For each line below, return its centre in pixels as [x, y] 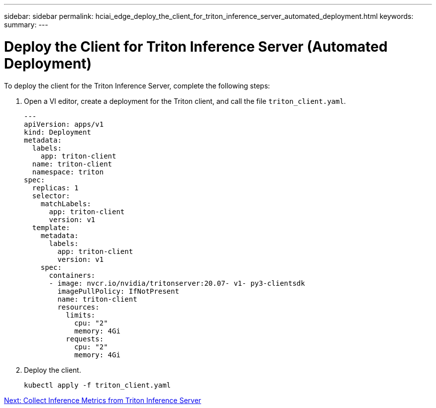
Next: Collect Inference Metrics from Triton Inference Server [103, 400]
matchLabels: [66, 204]
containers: [72, 275]
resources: [78, 307]
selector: [51, 196]
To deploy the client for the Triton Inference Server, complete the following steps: [137, 85]
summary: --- [26, 25]
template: [51, 227]
